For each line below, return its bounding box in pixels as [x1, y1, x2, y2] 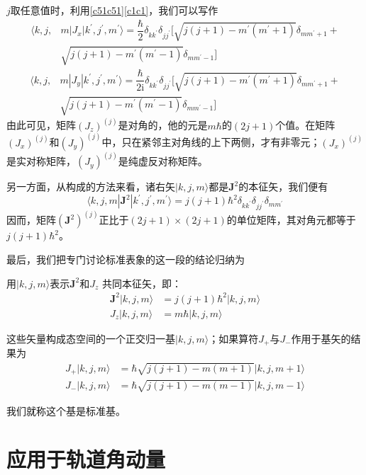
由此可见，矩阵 [6, 118, 76, 132]
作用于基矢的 [291, 331, 351, 345]
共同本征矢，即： [102, 275, 182, 290]
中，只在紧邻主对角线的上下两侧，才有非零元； [101, 135, 321, 149]
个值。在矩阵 [275, 118, 335, 132]
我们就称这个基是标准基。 [6, 403, 126, 418]
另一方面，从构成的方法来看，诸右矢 [6, 179, 175, 194]
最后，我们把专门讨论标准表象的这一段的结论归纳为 [6, 252, 245, 267]
